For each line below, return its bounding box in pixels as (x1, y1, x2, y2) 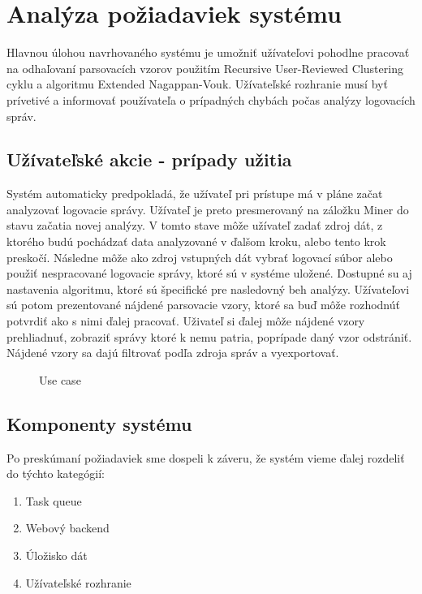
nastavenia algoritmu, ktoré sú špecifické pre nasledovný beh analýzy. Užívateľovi (6, 280, 410, 297)
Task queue (25, 492, 82, 509)
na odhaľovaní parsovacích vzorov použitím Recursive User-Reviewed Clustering (6, 59, 403, 76)
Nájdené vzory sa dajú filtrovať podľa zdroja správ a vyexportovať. (6, 344, 339, 361)
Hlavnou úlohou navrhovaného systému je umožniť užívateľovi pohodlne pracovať (6, 44, 410, 61)
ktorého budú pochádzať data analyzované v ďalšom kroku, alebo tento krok (6, 233, 386, 250)
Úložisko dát (25, 547, 88, 563)
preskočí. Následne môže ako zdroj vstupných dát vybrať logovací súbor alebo (6, 248, 393, 265)
